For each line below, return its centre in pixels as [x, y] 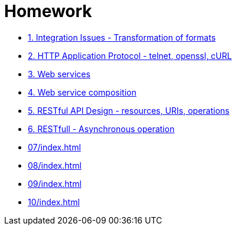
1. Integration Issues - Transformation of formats [122, 37]
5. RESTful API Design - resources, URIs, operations [129, 110]
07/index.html [54, 147]
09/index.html [55, 183]
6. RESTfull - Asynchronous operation [101, 129]
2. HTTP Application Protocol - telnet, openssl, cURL [130, 55]
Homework [48, 11]
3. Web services [59, 74]
